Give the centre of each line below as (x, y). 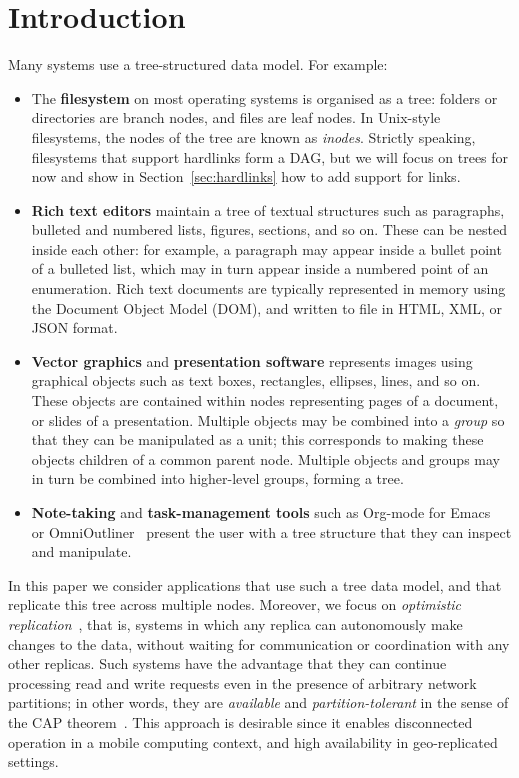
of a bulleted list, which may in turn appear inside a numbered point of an (260, 268)
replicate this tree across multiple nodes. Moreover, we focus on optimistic (235, 604)
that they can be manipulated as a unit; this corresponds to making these (257, 439)
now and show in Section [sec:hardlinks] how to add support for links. (246, 176)
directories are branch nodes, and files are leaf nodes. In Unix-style (236, 117)
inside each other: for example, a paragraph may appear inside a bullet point (266, 248)
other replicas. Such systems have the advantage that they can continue (227, 663)
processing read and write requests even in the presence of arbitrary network (242, 682)
